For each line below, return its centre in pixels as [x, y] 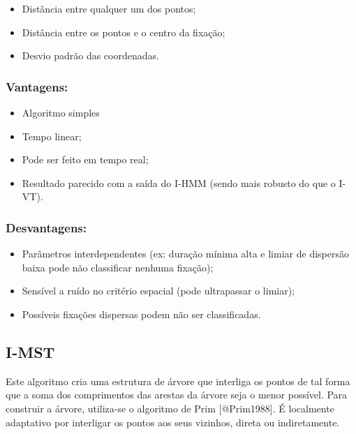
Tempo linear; [52, 136]
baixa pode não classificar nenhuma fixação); [118, 267]
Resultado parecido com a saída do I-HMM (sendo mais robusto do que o [179, 182]
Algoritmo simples [61, 112]
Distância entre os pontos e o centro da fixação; [124, 32]
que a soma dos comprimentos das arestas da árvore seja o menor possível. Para [177, 395]
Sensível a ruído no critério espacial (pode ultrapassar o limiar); [158, 291]
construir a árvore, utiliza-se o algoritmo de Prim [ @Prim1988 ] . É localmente [170, 408]
